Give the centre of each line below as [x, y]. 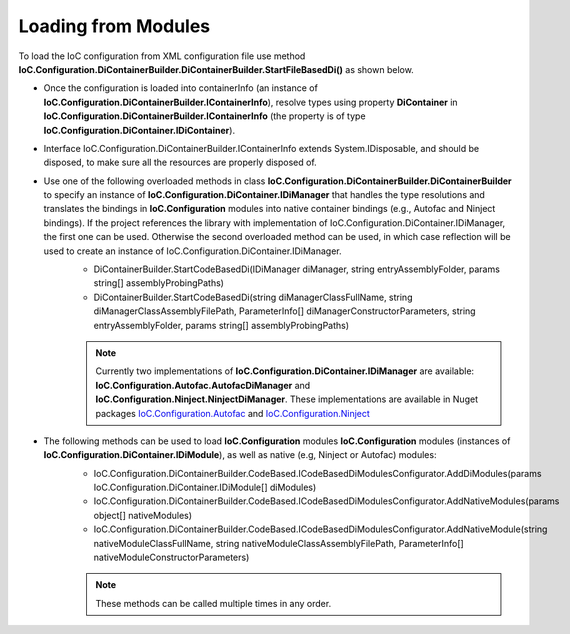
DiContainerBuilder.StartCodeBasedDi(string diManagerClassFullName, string [253, 297]
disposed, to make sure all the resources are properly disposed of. [180, 162]
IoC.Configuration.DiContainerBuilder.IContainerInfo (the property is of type [204, 116]
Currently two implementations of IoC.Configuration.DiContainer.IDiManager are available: [285, 371]
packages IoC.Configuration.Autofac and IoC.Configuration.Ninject [232, 413]
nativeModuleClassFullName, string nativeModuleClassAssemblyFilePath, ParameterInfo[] [278, 543]
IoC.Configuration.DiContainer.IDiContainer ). [139, 130]
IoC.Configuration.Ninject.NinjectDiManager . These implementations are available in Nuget [287, 399]
